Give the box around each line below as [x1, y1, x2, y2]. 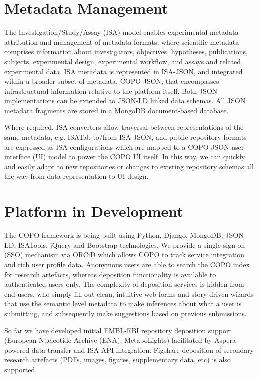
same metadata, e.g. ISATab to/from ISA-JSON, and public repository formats [4, 132, 247, 142]
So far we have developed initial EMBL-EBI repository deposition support [4, 325, 232, 335]
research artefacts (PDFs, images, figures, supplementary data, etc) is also [4, 354, 231, 365]
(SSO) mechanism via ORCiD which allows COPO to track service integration [4, 249, 245, 260]
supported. [4, 364, 37, 374]
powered [4, 344, 30, 355]
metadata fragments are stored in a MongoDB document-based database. [4, 105, 229, 115]
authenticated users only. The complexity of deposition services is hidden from [4, 279, 244, 289]
